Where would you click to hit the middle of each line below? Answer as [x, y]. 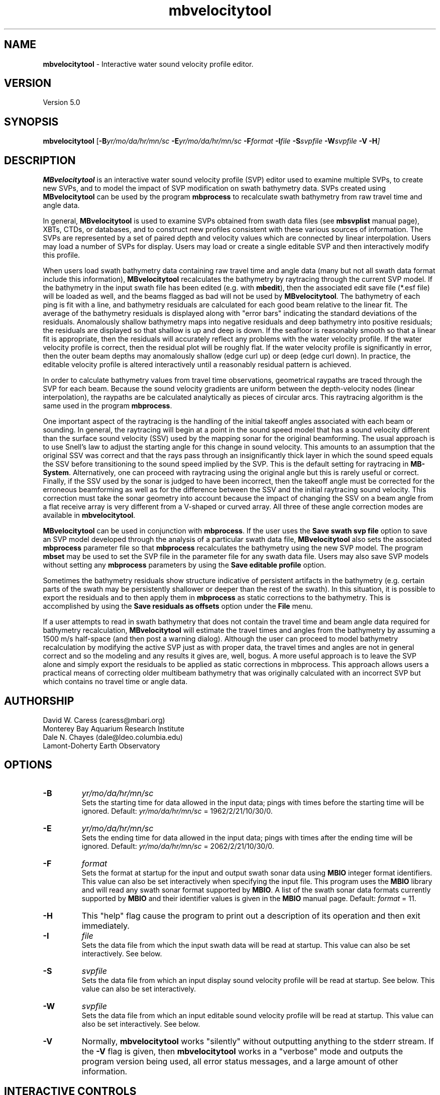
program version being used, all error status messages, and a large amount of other [240, 1061]
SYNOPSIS [31, 122]
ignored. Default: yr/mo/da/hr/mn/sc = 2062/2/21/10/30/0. [178, 846]
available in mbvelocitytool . [89, 515]
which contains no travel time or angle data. [115, 682]
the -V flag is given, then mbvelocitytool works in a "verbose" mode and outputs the [242, 1051]
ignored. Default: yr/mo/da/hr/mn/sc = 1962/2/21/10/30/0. [177, 811]
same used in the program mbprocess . [107, 406]
